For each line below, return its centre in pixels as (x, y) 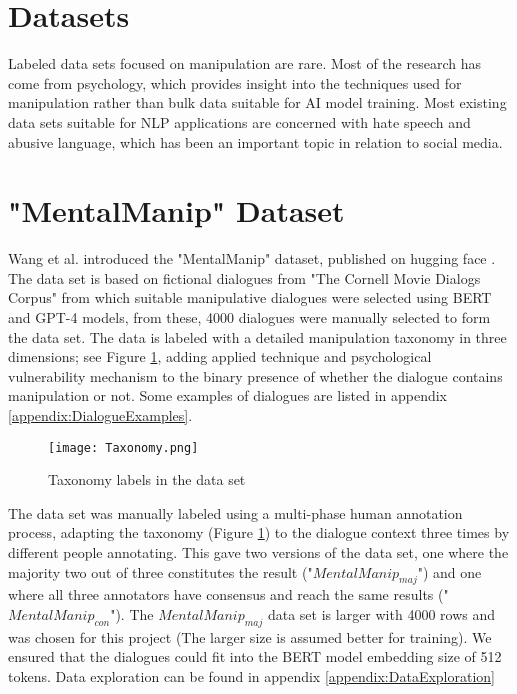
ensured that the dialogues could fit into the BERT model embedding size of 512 (255, 656)
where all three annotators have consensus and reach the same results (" (228, 594)
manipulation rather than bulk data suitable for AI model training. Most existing (257, 102)
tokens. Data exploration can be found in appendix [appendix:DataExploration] (251, 675)
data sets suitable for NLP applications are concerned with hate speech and (239, 121)
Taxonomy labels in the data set (147, 479)
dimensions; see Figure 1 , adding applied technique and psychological (220, 356)
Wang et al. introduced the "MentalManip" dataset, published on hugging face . (252, 258)
